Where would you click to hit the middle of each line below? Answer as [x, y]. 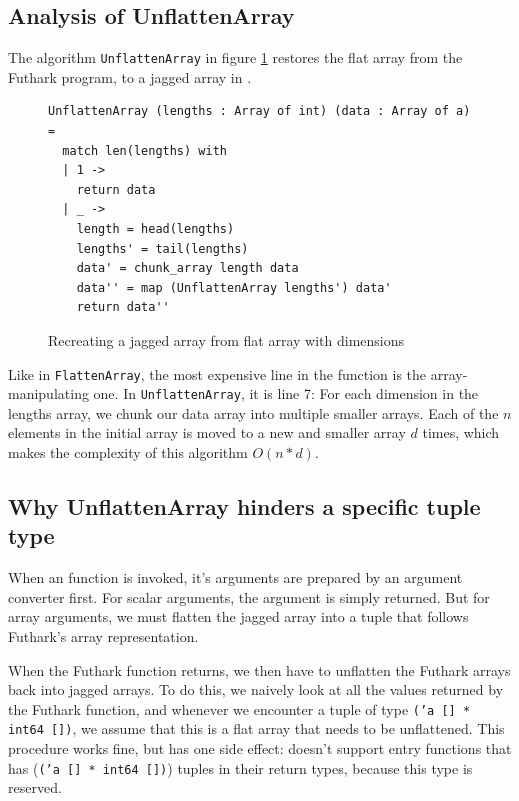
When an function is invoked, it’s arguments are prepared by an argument [235, 577]
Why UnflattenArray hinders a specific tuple [244, 506]
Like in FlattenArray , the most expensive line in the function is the [217, 373]
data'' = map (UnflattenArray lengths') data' [234, 287]
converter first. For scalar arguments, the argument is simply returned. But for [249, 596]
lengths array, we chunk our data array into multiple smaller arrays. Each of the [253, 412]
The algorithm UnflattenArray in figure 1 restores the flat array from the [235, 57]
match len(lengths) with [144, 150]
